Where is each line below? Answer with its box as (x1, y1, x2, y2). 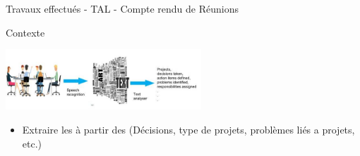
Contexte (6, 25, 45, 39)
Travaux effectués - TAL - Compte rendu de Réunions (6, 1, 239, 15)
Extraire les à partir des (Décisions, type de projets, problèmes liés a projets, (22, 122, 355, 137)
